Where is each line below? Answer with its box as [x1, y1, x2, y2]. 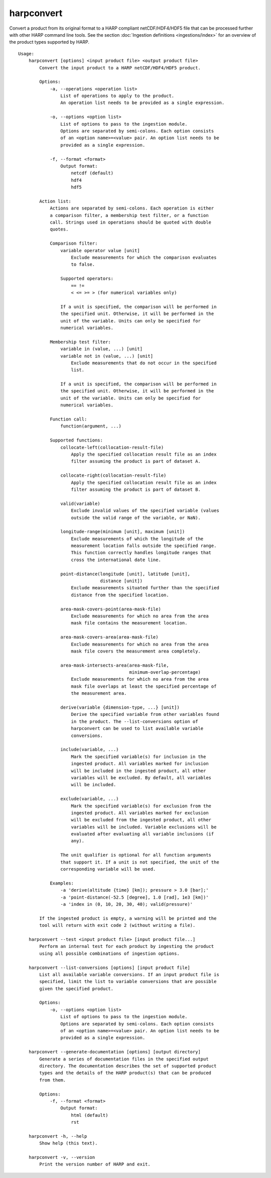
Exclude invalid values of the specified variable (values [71, 508, 219, 513]
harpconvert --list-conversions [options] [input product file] [28, 965, 190, 971]
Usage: [18, 51, 35, 56]
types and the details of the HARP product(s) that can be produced [39, 1070, 212, 1076]
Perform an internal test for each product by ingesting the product [39, 943, 214, 949]
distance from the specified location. [71, 592, 169, 598]
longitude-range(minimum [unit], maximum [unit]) [60, 529, 185, 534]
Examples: [50, 880, 74, 886]
